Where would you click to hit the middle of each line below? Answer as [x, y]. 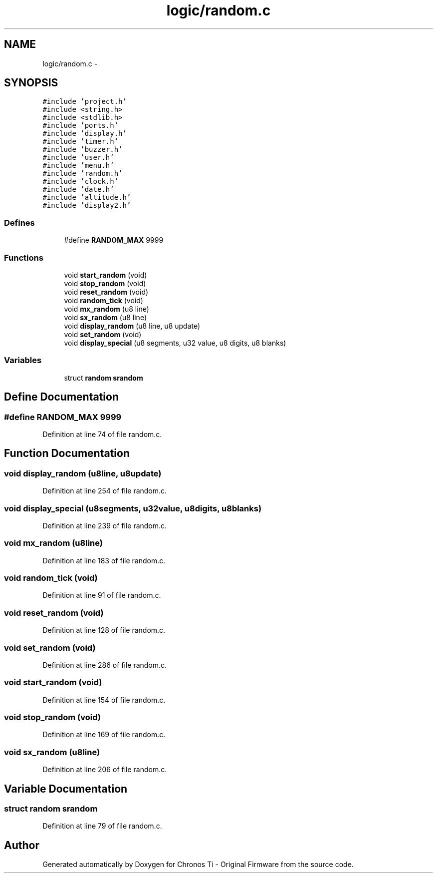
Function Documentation [67, 453]
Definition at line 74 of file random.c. [102, 434]
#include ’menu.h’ [78, 166]
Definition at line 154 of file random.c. [104, 700]
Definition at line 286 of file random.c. [105, 665]
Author [22, 845]
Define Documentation [61, 397]
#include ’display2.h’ [87, 206]
